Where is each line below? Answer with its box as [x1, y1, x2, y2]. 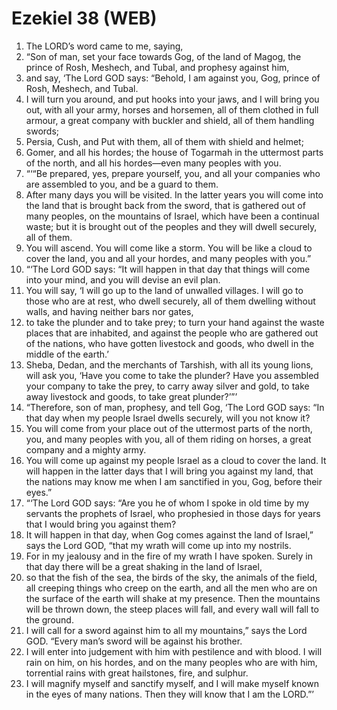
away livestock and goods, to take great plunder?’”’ [25, 390, 238, 402]
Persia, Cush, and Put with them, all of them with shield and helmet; [25, 135, 304, 147]
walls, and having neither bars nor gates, [25, 305, 194, 317]
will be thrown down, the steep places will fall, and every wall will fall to [25, 603, 319, 615]
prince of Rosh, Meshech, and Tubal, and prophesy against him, [25, 61, 290, 73]
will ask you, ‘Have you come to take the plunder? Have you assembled [25, 369, 319, 381]
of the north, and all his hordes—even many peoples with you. [25, 157, 282, 169]
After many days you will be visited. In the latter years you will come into [25, 188, 324, 201]
